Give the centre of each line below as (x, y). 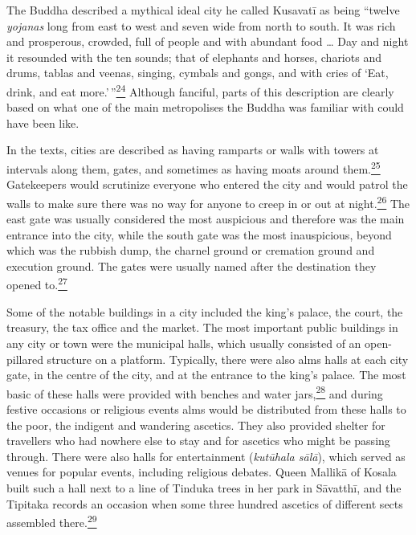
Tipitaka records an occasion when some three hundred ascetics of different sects (205, 503)
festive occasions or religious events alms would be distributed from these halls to (206, 408)
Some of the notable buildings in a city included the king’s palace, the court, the (205, 311)
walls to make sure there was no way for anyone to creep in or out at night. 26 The (208, 202)
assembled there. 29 (52, 521)
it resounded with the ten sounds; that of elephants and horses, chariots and (194, 57)
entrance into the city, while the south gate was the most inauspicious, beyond (199, 234)
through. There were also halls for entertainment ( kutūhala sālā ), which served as (206, 456)
